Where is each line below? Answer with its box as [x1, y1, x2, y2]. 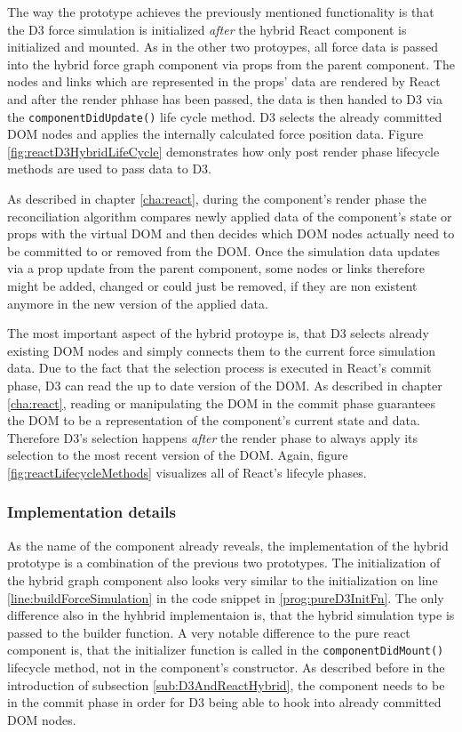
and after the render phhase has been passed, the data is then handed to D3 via [7, 89, 442, 108]
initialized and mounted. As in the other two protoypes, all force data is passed [7, 37, 439, 56]
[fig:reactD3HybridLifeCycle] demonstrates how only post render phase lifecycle [7, 141, 440, 160]
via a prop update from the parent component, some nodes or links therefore [7, 259, 425, 278]
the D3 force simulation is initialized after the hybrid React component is [7, 20, 407, 38]
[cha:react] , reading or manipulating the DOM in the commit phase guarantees [7, 393, 435, 412]
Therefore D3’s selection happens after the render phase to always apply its [7, 428, 418, 446]
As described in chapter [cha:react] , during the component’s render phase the [7, 189, 426, 207]
